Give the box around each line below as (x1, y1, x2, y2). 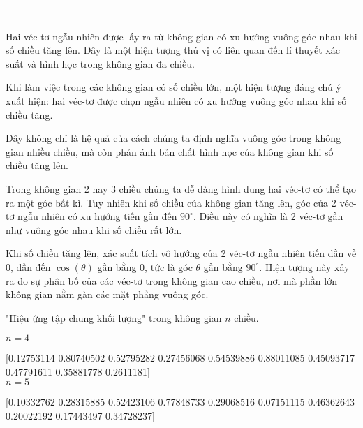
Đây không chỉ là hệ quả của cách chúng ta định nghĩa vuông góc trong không (6, 131, 341, 145)
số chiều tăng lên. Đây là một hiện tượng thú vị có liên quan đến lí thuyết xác (6, 43, 340, 57)
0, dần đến (6, 259, 51, 274)
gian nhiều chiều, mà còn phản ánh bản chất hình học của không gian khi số (6, 144, 334, 158)
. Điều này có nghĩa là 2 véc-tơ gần (193, 209, 343, 223)
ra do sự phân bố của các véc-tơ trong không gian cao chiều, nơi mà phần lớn (6, 273, 337, 288)
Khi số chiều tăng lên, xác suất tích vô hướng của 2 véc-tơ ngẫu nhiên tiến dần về (6, 246, 357, 260)
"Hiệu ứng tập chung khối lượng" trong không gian (6, 310, 222, 325)
